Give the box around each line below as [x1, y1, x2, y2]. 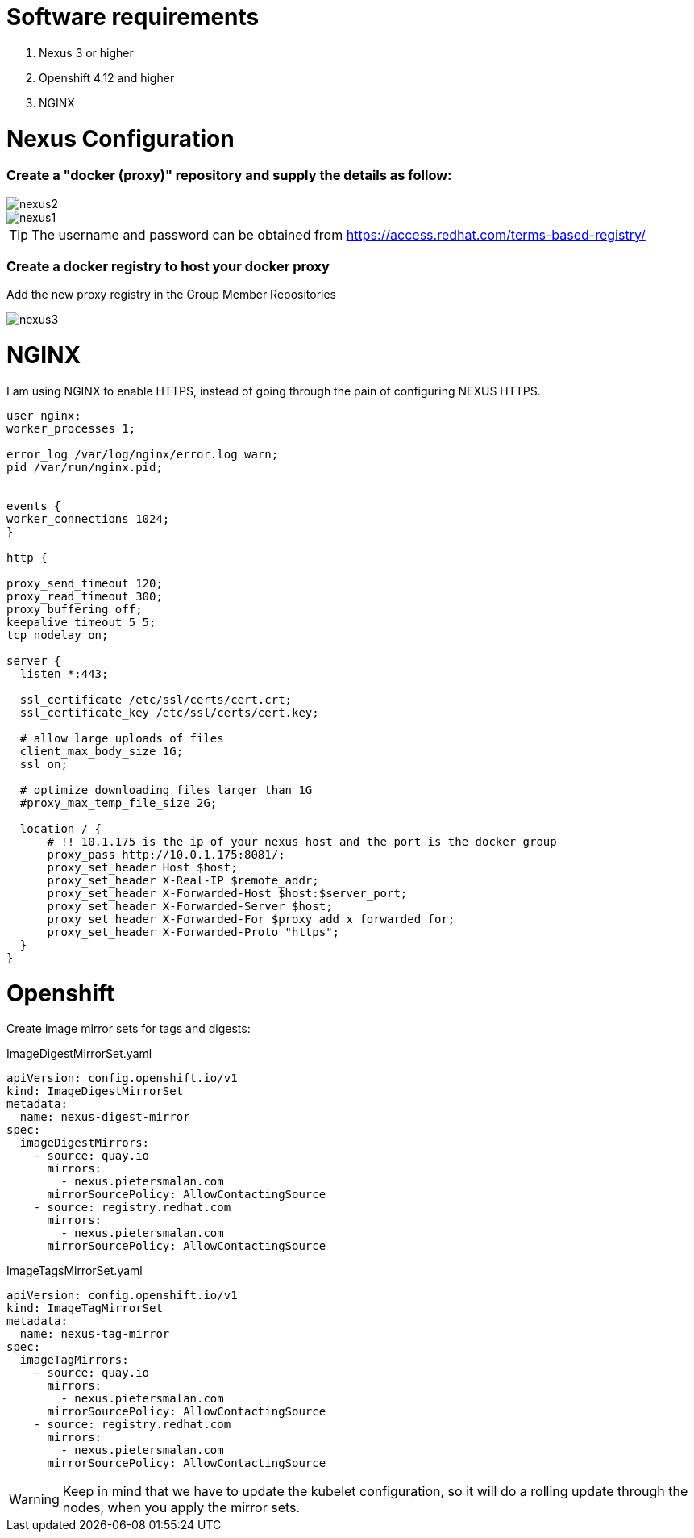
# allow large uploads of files [19, 731, 224, 745]
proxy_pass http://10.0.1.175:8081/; [47, 847, 285, 861]
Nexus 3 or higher [39, 45, 134, 60]
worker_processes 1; [6, 421, 136, 435]
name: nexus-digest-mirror [19, 1110, 190, 1124]
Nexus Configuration [6, 124, 235, 153]
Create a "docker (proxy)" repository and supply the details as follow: [6, 167, 452, 184]
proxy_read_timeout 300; [6, 589, 163, 603]
